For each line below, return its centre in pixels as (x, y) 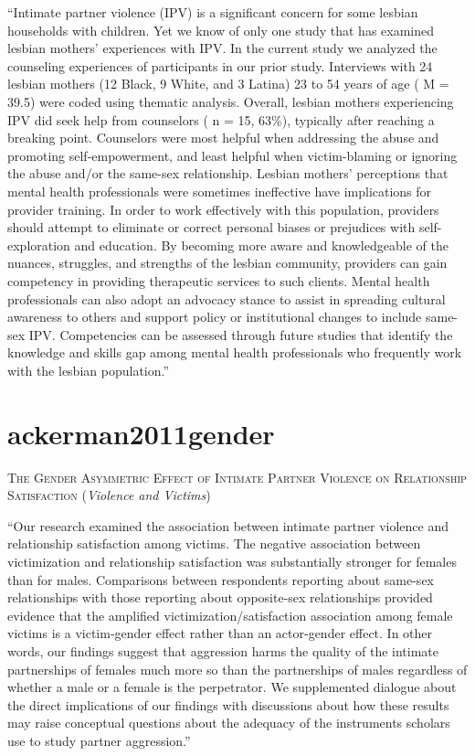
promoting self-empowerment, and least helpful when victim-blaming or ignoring (232, 155)
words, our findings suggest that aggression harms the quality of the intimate (223, 650)
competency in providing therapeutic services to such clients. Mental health (219, 280)
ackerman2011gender (141, 433)
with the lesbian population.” (89, 370)
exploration (39, 245)
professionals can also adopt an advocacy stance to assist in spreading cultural (227, 298)
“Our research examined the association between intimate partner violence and (228, 525)
